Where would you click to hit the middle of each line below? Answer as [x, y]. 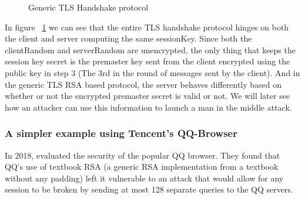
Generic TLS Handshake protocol [88, 7]
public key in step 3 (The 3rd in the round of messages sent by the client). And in [152, 72]
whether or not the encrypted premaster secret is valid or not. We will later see [148, 96]
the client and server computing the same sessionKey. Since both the [128, 38]
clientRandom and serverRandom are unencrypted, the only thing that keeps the [150, 49]
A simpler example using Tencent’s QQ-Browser [121, 133]
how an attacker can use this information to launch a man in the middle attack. [148, 107]
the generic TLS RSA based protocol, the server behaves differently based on [143, 84]
